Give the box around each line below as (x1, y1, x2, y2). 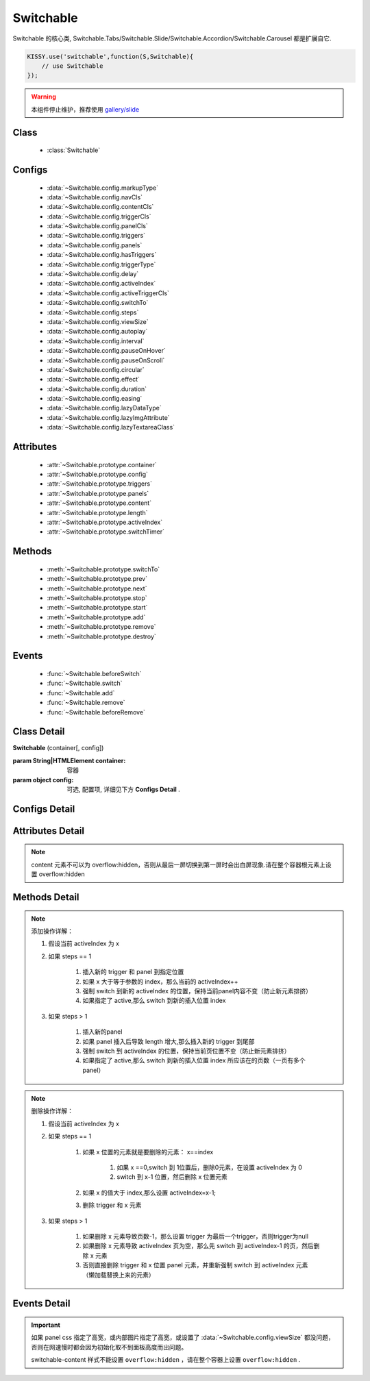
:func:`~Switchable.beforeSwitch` (47, 669, 142, 677)
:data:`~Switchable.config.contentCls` (47, 203, 154, 211)
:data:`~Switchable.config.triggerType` (47, 260, 156, 269)
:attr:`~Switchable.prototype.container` (47, 460, 157, 469)
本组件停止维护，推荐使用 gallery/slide (31, 105, 140, 113)
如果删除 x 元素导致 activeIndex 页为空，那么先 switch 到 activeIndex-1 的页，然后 (82, 1242, 314, 1250)
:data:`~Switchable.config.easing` (47, 395, 143, 403)
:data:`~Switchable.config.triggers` (47, 232, 146, 240)
